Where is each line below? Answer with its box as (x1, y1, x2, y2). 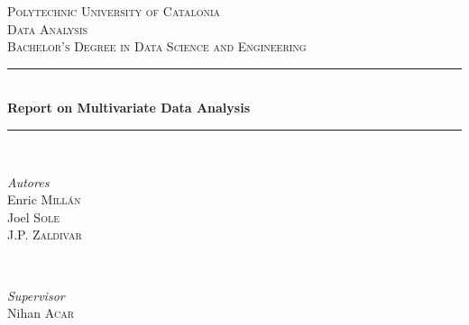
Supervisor (7, 285, 65, 304)
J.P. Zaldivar (7, 225, 82, 244)
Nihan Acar (7, 303, 75, 322)
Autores (7, 172, 50, 191)
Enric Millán (7, 190, 81, 209)
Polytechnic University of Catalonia (7, 2, 221, 20)
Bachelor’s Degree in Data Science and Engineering (7, 37, 307, 56)
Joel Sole (7, 207, 60, 226)
